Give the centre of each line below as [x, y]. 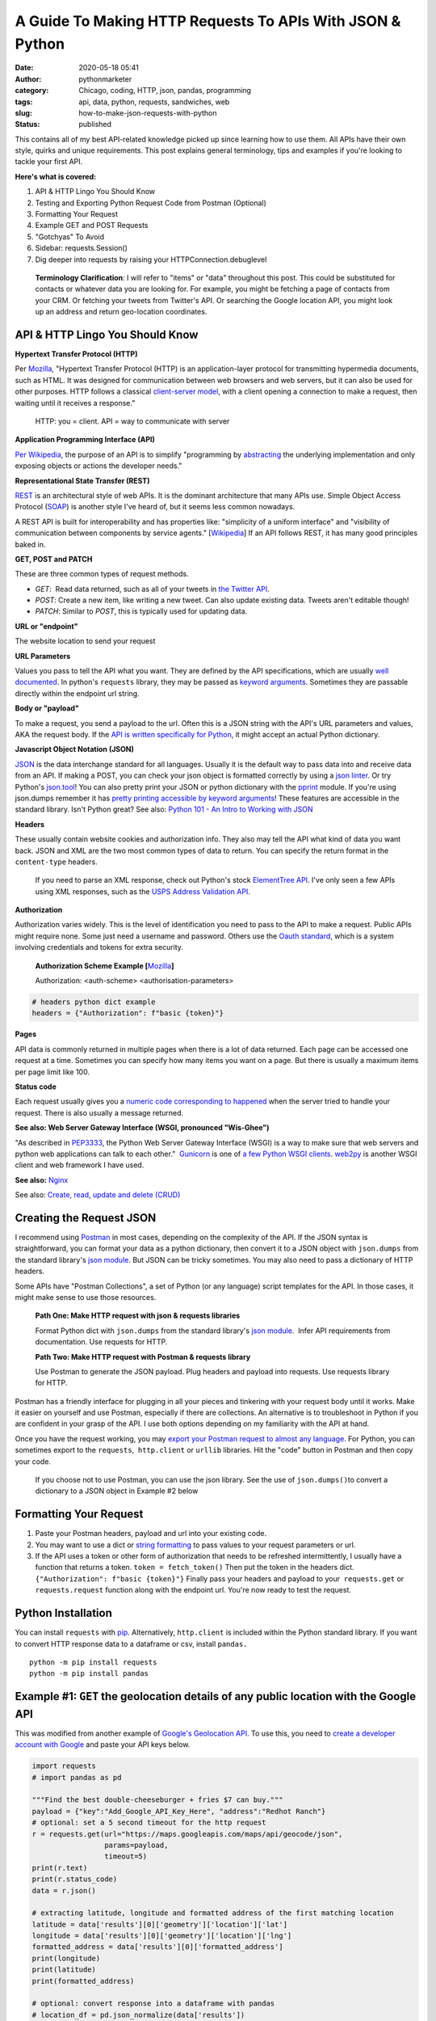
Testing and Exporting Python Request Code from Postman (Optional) [151, 203]
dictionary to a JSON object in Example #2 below [117, 1491]
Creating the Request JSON [86, 1218]
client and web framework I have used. [80, 1165]
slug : [23, 112]
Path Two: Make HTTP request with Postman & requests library [143, 1356]
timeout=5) [126, 1856]
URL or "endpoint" [46, 626]
